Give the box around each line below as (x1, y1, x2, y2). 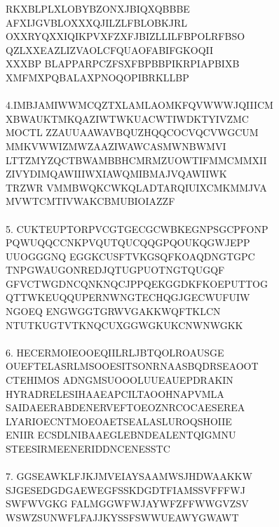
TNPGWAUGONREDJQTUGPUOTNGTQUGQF (6, 262, 225, 277)
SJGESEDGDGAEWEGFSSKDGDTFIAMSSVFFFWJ (6, 482, 245, 497)
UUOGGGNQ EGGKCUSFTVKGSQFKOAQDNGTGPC (6, 248, 255, 263)
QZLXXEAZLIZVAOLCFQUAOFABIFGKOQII (6, 42, 214, 57)
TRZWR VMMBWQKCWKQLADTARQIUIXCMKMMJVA (6, 180, 267, 194)
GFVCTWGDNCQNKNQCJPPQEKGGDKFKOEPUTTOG (6, 276, 268, 291)
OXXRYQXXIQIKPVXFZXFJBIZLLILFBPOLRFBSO (6, 29, 245, 44)
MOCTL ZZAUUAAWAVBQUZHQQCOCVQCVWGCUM (6, 125, 259, 140)
